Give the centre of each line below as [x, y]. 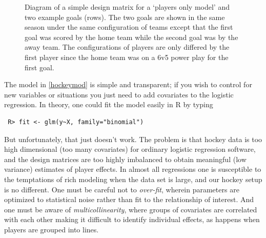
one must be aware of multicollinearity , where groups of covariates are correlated [131, 209]
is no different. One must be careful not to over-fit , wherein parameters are [122, 189]
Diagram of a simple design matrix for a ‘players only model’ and [127, 7]
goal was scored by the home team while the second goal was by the [131, 37]
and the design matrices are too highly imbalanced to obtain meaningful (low [125, 159]
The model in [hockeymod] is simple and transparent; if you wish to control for [128, 84]
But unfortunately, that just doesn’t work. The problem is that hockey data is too [133, 139]
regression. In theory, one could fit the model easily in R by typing [109, 104]
